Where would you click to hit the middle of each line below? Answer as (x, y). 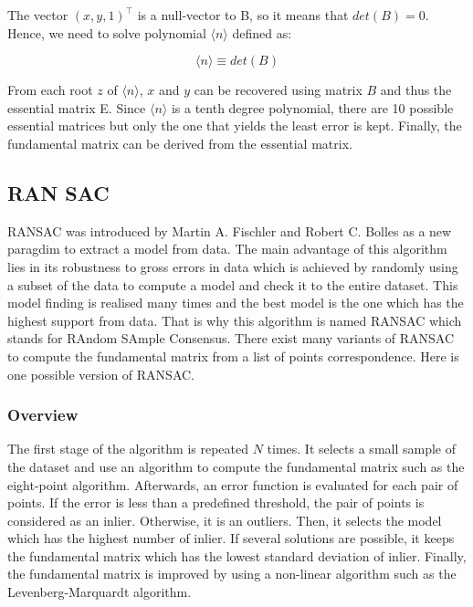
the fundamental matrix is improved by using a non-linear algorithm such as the (232, 574)
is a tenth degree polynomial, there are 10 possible (312, 107)
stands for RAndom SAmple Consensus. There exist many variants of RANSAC (231, 338)
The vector (38, 15)
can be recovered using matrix (278, 90)
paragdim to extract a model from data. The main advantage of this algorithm (227, 249)
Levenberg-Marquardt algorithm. (100, 592)
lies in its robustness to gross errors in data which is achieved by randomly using (233, 266)
